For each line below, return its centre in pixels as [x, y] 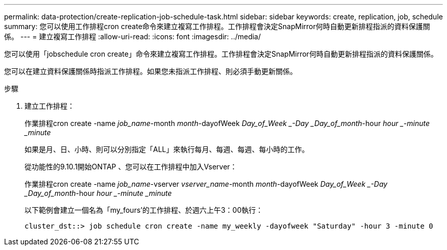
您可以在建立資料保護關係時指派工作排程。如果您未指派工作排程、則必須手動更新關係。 [151, 71]
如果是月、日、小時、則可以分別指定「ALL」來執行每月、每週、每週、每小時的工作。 [167, 149]
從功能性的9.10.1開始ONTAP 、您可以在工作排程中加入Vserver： [131, 167]
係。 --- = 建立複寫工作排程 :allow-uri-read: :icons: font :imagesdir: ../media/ [133, 36]
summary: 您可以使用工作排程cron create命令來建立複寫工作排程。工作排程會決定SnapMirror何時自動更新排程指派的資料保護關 [217, 26]
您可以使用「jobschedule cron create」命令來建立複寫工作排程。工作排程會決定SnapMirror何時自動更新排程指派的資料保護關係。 [221, 54]
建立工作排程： [49, 106]
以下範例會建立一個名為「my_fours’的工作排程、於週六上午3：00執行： [144, 210]
